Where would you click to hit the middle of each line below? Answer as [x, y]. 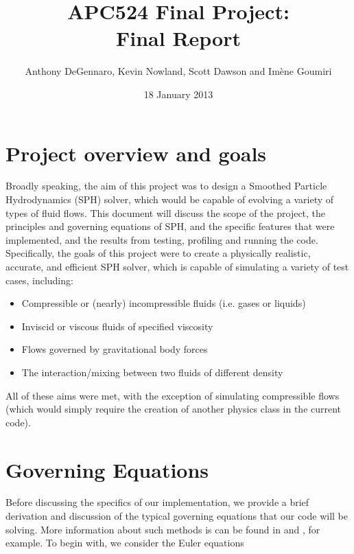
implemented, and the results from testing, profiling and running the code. [162, 239]
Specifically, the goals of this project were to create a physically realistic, [158, 253]
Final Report [178, 38]
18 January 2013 [178, 94]
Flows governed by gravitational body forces [115, 349]
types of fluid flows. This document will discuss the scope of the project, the [166, 212]
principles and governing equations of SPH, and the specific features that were [170, 226]
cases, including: [39, 280]
